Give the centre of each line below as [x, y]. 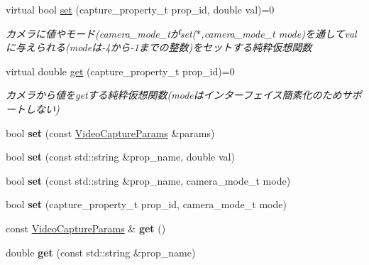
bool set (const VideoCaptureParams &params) [110, 132]
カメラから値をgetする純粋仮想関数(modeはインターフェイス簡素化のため [174, 95]
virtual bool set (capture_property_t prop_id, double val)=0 [140, 9]
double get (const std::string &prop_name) [101, 252]
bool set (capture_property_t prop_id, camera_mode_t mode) [146, 204]
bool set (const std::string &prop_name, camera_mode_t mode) [148, 180]
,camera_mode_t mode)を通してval [279, 33]
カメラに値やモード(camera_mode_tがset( [101, 33]
